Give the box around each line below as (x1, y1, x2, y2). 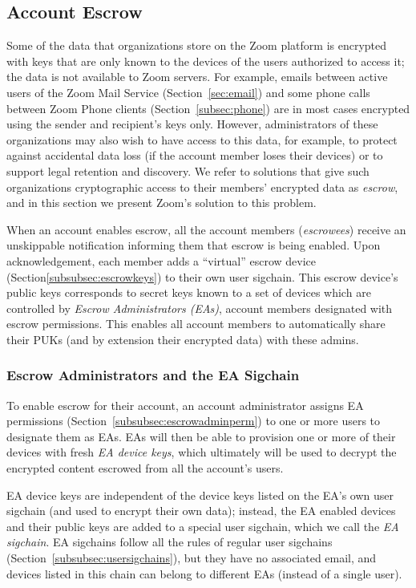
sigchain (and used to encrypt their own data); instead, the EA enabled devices (6, 502, 396, 519)
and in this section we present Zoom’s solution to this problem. (6, 194, 317, 211)
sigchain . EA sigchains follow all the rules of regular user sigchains (6, 533, 333, 550)
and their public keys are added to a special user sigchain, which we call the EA (6, 517, 399, 534)
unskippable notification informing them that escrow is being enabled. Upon (6, 237, 381, 253)
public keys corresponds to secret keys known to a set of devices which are (6, 284, 371, 301)
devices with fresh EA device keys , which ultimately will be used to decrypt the (6, 444, 397, 460)
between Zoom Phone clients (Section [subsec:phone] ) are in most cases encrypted (6, 99, 410, 116)
